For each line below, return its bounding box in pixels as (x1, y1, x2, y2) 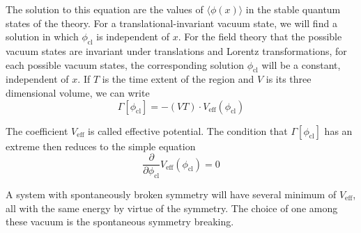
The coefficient (6, 123, 68, 138)
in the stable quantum (245, 2, 341, 16)
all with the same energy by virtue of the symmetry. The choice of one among (6, 200, 338, 215)
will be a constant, (261, 57, 341, 72)
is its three (266, 72, 312, 86)
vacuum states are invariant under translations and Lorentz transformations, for (6, 43, 347, 58)
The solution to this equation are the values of (6, 2, 203, 16)
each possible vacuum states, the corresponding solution (6, 57, 244, 72)
